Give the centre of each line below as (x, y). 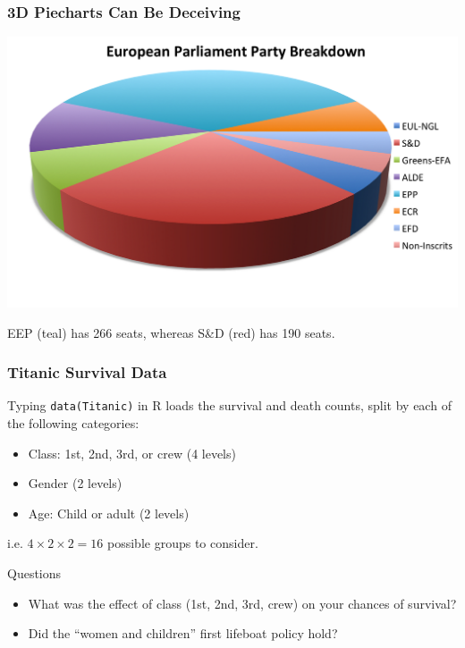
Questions (34, 572)
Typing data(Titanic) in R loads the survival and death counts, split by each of (229, 405)
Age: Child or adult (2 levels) (109, 513)
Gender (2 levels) (75, 483)
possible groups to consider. (183, 543)
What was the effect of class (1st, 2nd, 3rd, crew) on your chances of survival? (242, 603)
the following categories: (73, 422)
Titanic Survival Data (87, 372)
